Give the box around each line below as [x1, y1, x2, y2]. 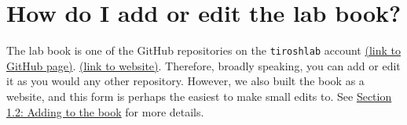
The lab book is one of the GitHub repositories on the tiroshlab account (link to [6, 42, 401, 59]
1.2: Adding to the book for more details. [6, 103, 204, 120]
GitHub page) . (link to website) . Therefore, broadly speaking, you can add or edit [6, 57, 401, 73]
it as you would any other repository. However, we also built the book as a [6, 73, 365, 89]
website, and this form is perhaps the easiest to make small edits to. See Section [6, 87, 392, 104]
